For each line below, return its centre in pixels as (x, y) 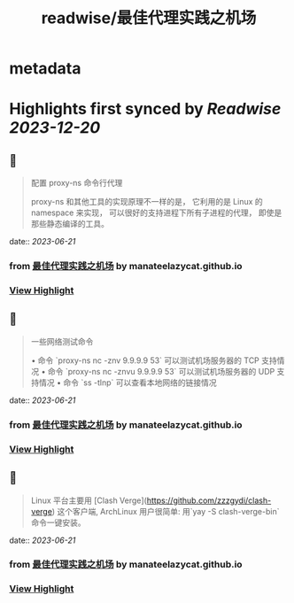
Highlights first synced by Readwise (145, 109)
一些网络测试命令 (62, 341)
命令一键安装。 (58, 522)
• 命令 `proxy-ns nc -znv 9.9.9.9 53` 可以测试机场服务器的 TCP (145, 360)
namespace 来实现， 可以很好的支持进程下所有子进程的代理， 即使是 (156, 213)
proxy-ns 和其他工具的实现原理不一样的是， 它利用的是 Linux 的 (147, 202)
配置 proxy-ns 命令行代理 (77, 183)
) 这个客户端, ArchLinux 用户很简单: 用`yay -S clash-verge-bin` (166, 511)
